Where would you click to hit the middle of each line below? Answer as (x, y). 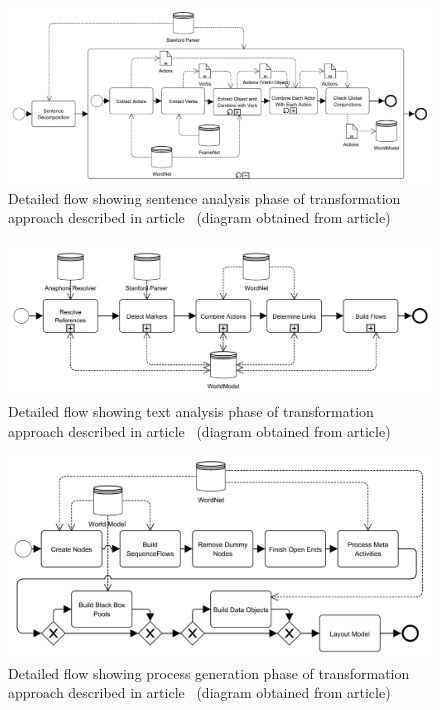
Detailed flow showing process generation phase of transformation (209, 672)
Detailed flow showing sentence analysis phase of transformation (204, 197)
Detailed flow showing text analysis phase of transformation (191, 411)
